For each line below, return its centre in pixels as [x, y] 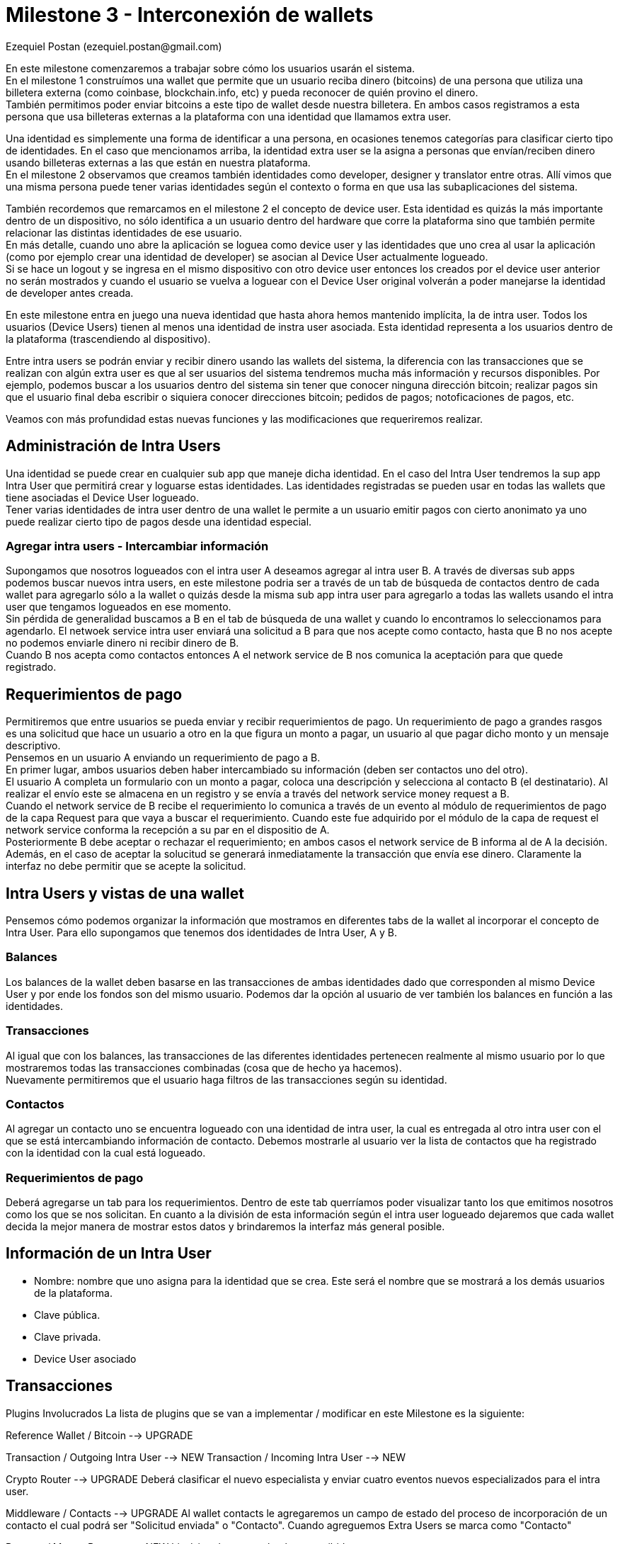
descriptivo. [33, 746]
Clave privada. [68, 1336]
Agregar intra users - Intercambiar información [137, 546]
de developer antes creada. [70, 293]
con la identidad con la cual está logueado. [106, 1153]
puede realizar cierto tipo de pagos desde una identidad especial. [159, 521]
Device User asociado [85, 1358]
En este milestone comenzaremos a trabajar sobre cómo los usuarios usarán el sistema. [211, 68]
